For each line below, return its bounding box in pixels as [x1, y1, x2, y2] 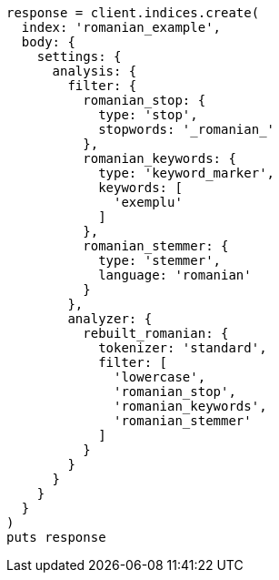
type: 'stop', [98, 107, 198, 122]
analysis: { [52, 64, 137, 78]
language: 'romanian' [98, 268, 252, 282]
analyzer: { [67, 311, 153, 326]
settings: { [36, 49, 122, 64]
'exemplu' [114, 195, 183, 209]
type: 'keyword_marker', [98, 166, 275, 180]
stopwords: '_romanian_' [98, 122, 275, 137]
